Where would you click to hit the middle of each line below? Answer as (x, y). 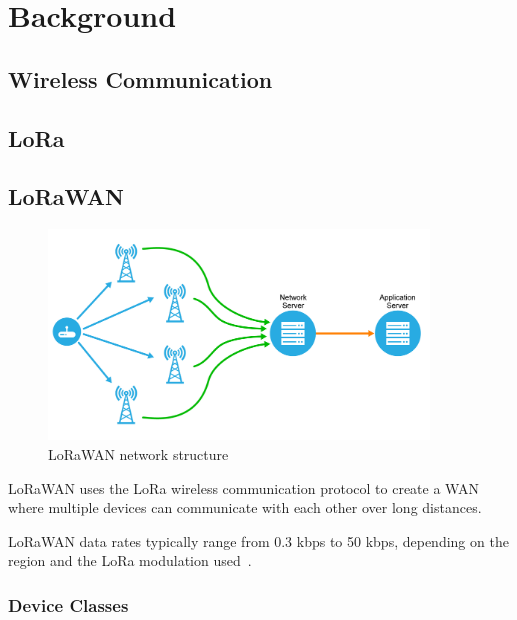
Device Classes (68, 604)
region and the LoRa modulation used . (130, 560)
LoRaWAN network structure (138, 454)
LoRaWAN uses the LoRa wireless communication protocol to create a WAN (243, 487)
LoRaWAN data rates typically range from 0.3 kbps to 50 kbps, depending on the (258, 540)
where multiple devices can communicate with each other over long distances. (245, 507)
